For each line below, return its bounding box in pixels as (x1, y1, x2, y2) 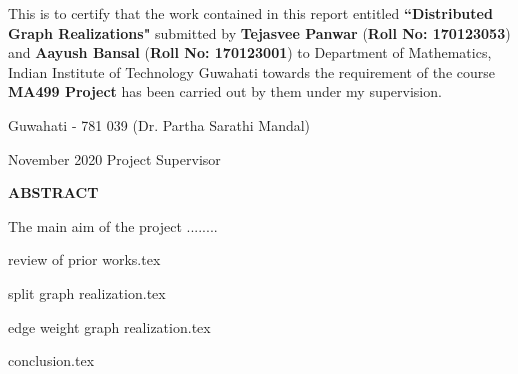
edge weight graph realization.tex (8, 316, 211, 337)
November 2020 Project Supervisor (8, 148, 221, 169)
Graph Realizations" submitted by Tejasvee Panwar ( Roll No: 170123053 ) (8, 22, 511, 43)
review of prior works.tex (8, 249, 161, 270)
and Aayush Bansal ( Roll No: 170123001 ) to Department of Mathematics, (8, 42, 492, 63)
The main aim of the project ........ (8, 215, 218, 236)
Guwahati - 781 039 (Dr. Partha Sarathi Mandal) (8, 114, 311, 135)
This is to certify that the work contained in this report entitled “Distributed (8, 3, 493, 23)
